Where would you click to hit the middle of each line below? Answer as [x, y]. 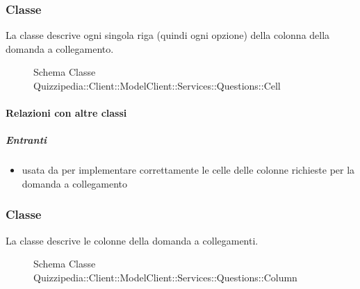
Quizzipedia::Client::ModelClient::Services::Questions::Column [165, 277]
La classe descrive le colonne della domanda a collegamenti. [132, 240]
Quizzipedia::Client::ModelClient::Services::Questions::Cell [157, 85]
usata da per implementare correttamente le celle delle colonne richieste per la [188, 170]
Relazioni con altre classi [66, 113]
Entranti [26, 140]
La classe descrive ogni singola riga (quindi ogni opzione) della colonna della [168, 35]
